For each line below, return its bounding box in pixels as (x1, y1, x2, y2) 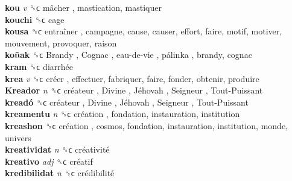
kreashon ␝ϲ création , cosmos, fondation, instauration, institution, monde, (5, 119, 288, 132)
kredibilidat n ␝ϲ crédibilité (5, 167, 115, 179)
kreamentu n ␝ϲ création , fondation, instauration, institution (5, 107, 240, 120)
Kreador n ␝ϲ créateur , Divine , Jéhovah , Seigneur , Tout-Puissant (5, 84, 263, 97)
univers (5, 131, 31, 144)
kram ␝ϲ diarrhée (5, 60, 73, 72)
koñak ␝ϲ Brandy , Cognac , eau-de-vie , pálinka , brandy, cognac (5, 48, 252, 61)
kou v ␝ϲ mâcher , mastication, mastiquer (5, 1, 162, 13)
